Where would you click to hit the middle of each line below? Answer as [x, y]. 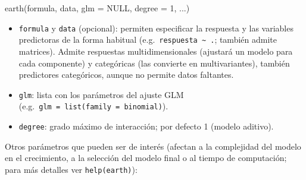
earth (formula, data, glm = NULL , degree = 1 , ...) [97, 8]
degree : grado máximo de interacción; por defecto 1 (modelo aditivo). [146, 126]
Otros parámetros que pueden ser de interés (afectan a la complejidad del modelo [153, 146]
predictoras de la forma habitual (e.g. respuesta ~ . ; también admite [148, 40]
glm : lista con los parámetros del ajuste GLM [101, 94]
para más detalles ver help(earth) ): [71, 169]
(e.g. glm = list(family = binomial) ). [93, 106]
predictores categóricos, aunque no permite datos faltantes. [126, 75]
